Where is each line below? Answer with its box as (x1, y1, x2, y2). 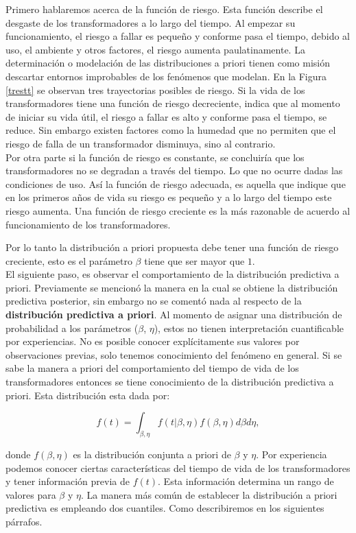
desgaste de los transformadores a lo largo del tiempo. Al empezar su (5, 15, 296, 29)
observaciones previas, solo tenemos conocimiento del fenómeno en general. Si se (5, 347, 342, 362)
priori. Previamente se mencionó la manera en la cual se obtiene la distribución (5, 280, 338, 294)
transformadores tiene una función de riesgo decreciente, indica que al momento (5, 96, 340, 110)
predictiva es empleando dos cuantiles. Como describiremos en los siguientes (5, 501, 324, 515)
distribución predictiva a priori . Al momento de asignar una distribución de (5, 307, 342, 322)
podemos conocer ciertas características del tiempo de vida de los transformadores (5, 460, 351, 475)
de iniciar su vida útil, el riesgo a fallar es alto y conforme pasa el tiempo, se (5, 109, 327, 123)
